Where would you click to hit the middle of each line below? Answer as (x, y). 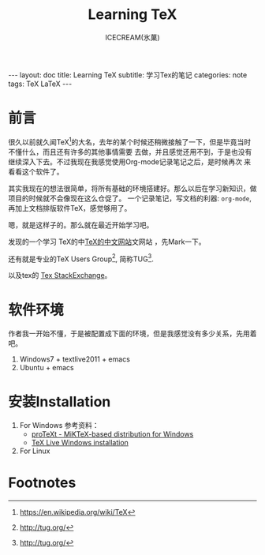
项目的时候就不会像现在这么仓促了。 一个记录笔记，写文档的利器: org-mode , (130, 198)
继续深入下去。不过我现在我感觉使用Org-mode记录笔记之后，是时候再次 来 (130, 161)
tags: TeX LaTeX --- (40, 84)
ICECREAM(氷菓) (132, 37)
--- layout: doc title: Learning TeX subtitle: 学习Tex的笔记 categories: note (128, 75)
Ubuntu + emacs (47, 368)
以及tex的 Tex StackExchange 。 (60, 276)
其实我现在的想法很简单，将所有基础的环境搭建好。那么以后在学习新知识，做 (132, 188)
